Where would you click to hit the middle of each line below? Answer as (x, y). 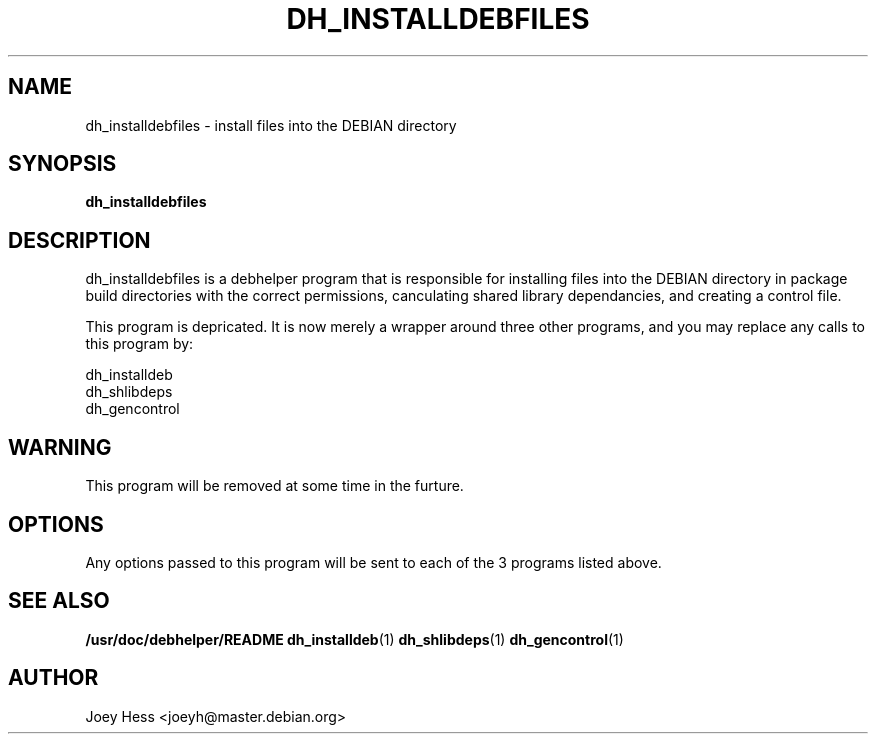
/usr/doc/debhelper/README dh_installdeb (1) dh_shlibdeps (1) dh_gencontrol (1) (354, 639)
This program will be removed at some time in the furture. (274, 486)
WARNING (60, 447)
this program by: (139, 344)
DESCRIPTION (79, 240)
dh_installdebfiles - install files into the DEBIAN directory (271, 125)
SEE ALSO (59, 601)
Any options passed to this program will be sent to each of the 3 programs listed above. (373, 562)
